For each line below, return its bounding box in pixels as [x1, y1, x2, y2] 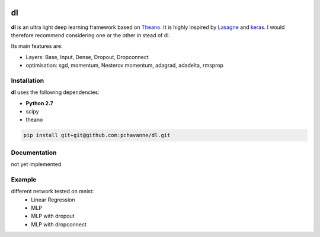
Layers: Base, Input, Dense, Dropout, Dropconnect [25, 53, 149, 60]
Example [11, 175, 37, 183]
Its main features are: [11, 43, 63, 50]
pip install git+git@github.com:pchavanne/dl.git [23, 132, 171, 139]
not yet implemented [11, 161, 62, 168]
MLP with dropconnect [31, 220, 87, 228]
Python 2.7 [25, 99, 53, 106]
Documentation [11, 148, 57, 157]
